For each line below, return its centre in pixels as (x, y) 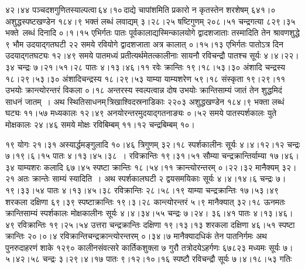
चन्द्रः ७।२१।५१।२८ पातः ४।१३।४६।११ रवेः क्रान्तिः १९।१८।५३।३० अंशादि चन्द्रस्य (151, 67)
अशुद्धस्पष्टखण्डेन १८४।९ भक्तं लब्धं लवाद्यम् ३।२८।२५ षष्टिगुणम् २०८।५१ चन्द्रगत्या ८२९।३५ (150, 21)
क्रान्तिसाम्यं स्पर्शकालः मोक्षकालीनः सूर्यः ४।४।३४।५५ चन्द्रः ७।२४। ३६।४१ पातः (128, 213)
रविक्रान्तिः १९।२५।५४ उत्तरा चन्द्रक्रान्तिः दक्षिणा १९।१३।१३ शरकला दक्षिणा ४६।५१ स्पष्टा (156, 224)
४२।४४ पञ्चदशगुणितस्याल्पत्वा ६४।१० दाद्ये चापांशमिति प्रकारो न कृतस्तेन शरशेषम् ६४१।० (140, 9)
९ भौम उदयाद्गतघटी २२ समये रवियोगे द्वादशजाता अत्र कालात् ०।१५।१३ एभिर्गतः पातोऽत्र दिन (144, 44)
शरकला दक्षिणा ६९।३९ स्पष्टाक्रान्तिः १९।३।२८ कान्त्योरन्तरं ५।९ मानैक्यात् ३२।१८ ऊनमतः (145, 201)
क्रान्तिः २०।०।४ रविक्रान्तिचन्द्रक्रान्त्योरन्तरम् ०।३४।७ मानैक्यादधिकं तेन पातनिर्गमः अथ (136, 236)
